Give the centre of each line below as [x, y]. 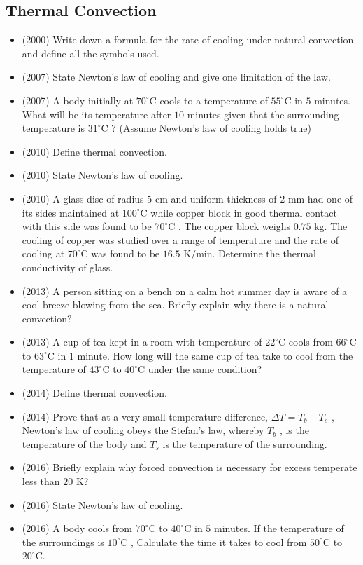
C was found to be [120, 253]
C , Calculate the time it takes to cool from [214, 542]
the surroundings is [63, 542]
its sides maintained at [71, 212]
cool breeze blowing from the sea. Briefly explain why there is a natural [175, 305]
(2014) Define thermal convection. [94, 393]
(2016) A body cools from [77, 528]
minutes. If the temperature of [279, 528]
